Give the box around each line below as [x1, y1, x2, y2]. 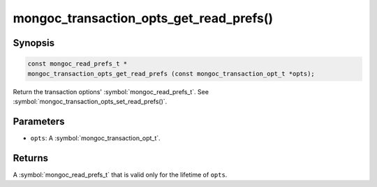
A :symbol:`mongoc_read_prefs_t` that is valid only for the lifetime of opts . [13, 170, 228, 179]
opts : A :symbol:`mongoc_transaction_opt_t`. [30, 133, 161, 142]
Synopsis [13, 37, 55, 49]
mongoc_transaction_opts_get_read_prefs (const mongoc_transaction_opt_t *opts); [27, 70, 316, 77]
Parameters [13, 115, 65, 127]
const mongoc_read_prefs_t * [27, 60, 128, 68]
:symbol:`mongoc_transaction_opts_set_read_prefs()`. [13, 97, 168, 105]
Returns [13, 152, 49, 164]
